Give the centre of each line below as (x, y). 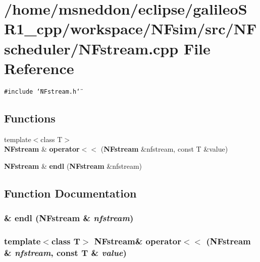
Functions (30, 118)
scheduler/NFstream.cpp (91, 48)
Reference (39, 68)
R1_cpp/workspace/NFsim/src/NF (131, 28)
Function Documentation (70, 193)
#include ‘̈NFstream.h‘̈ (42, 91)
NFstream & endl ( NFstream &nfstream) (73, 166)
